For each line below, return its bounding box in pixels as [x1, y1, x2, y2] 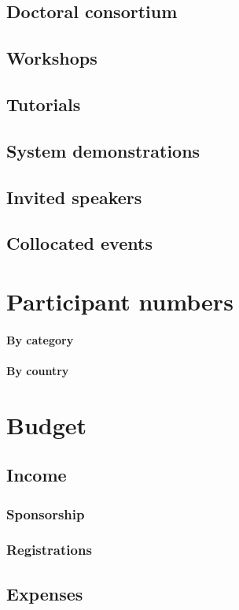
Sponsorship [6, 504, 85, 523]
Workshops [6, 46, 97, 70]
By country [6, 362, 69, 378]
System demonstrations [6, 138, 200, 162]
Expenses [6, 581, 83, 605]
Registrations [6, 540, 92, 560]
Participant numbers [6, 285, 233, 317]
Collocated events [6, 231, 153, 255]
